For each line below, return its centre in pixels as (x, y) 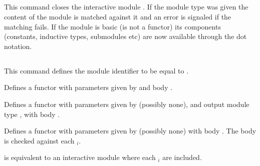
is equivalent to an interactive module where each (80, 157)
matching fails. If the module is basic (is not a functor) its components (112, 26)
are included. (182, 157)
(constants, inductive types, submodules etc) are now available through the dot (125, 36)
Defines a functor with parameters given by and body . (88, 87)
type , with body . (32, 114)
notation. (18, 46)
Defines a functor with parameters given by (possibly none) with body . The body (130, 131)
